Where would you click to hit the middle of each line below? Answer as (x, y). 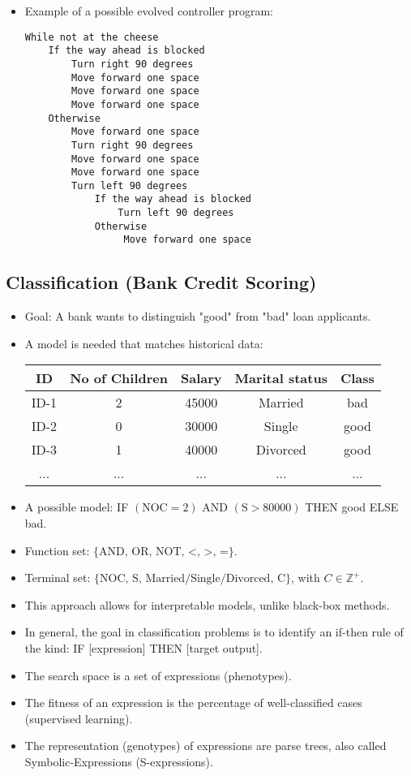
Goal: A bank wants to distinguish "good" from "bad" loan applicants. (198, 316)
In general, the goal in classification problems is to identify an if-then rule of (214, 632)
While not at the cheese (92, 37)
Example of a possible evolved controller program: (149, 11)
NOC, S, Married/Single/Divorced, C (193, 579)
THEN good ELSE (352, 507)
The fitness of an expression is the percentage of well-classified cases (193, 703)
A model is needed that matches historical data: (144, 343)
